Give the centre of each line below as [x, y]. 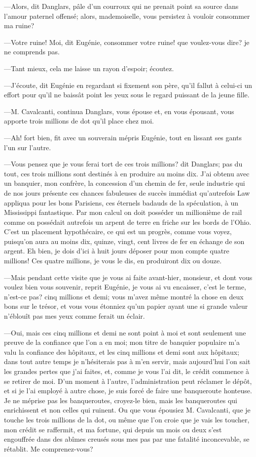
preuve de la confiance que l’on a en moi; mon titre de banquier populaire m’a [122, 342]
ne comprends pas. [32, 52]
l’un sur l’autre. [28, 147]
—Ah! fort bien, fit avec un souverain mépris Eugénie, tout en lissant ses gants [123, 137]
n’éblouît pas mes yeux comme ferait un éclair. [74, 316]
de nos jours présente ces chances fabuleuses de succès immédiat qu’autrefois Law [127, 192]
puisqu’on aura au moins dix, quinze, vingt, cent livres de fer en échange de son [124, 241]
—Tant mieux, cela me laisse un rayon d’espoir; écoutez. [89, 68]
